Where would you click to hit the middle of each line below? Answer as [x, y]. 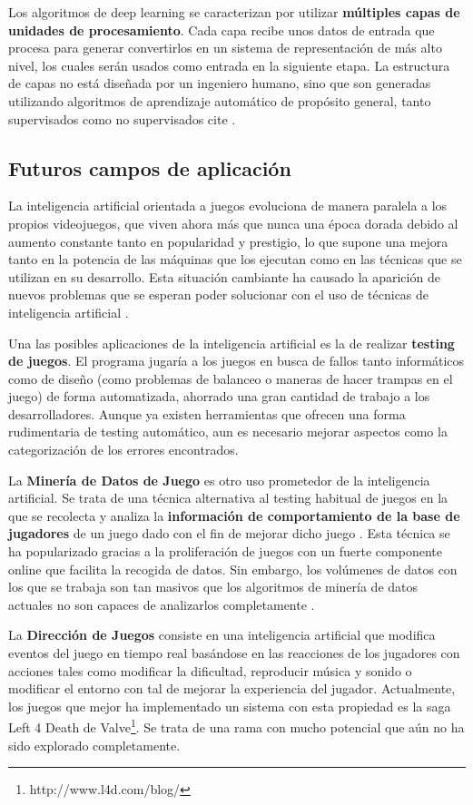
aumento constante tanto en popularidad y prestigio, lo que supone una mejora [228, 241]
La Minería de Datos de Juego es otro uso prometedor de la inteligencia [219, 480]
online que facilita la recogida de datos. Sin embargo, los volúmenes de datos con [233, 569]
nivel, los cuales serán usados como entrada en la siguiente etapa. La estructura [229, 65]
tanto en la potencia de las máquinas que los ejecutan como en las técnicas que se [235, 259]
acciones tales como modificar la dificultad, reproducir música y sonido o [210, 670]
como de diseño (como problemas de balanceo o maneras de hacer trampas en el [231, 378]
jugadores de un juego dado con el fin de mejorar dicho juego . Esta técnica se [229, 533]
